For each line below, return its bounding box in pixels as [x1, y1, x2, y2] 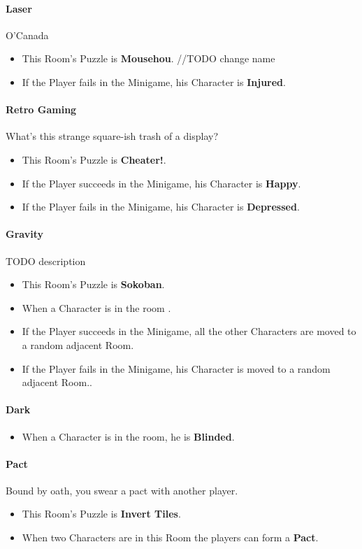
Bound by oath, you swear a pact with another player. [6, 483, 238, 497]
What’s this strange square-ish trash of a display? [6, 129, 218, 143]
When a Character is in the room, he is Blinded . [22, 429, 235, 443]
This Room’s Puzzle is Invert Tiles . [22, 506, 181, 521]
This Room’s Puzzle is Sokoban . [22, 277, 165, 292]
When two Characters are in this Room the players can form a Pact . [22, 530, 319, 545]
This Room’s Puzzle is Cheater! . [22, 152, 166, 166]
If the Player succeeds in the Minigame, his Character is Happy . [22, 176, 301, 190]
